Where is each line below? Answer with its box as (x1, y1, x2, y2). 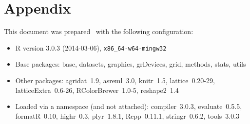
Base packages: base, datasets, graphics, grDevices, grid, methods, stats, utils (15, 59, 246, 69)
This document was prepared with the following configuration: (4, 26, 193, 36)
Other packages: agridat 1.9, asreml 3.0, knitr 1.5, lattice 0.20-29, (15, 75, 215, 85)
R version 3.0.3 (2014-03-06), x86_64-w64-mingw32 (15, 42, 167, 53)
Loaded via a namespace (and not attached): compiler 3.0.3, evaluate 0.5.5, (15, 101, 242, 111)
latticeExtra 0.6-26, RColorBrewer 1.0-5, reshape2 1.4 (15, 85, 179, 95)
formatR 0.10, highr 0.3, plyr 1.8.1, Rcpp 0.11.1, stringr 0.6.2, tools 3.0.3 (15, 110, 240, 121)
